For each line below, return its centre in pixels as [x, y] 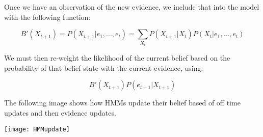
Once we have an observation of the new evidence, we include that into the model [132, 7]
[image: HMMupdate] [37, 129]
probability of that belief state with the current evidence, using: [104, 67]
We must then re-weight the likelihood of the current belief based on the [117, 58]
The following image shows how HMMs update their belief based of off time [122, 103]
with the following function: [47, 17]
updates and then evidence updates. [60, 112]
